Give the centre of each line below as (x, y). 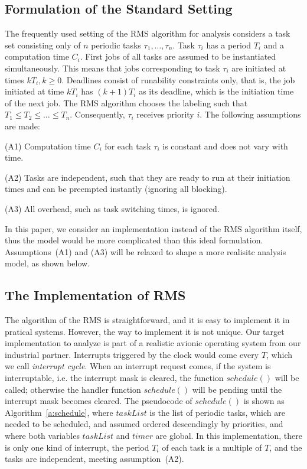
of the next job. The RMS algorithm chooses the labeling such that (126, 102)
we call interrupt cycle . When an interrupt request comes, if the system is (138, 366)
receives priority (165, 114)
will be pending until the (237, 389)
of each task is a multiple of (212, 447)
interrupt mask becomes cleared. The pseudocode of (99, 401)
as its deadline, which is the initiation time (216, 91)
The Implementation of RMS (95, 295)
